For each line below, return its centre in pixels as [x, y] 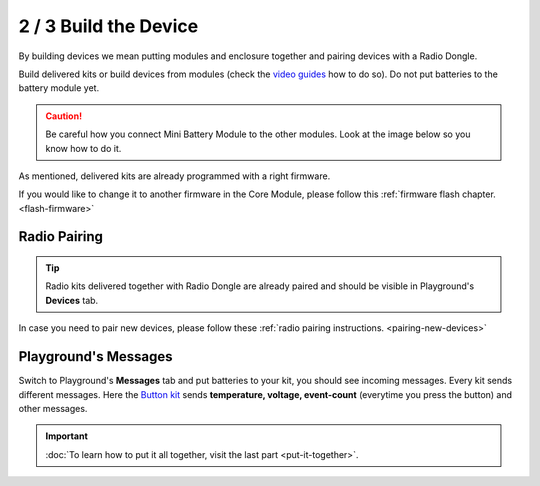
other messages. [53, 408]
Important [67, 436]
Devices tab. [72, 300]
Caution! [64, 116]
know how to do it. [83, 148]
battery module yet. [59, 88]
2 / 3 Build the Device [108, 26]
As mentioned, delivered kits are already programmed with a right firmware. [174, 176]
